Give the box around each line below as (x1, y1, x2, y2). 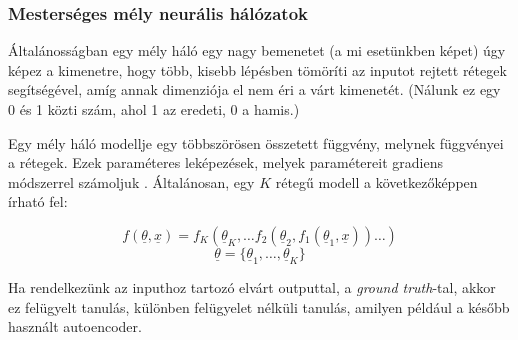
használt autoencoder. (8, 316, 142, 337)
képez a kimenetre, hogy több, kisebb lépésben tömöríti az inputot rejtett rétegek (8, 59, 507, 80)
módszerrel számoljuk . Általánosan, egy (8, 171, 255, 192)
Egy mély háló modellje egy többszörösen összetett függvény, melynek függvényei (8, 132, 504, 153)
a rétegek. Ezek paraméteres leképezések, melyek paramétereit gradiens (8, 152, 443, 173)
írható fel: (8, 191, 68, 212)
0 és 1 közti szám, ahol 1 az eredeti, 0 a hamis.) (8, 99, 300, 119)
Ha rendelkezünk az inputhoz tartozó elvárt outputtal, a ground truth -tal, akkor (8, 276, 496, 297)
